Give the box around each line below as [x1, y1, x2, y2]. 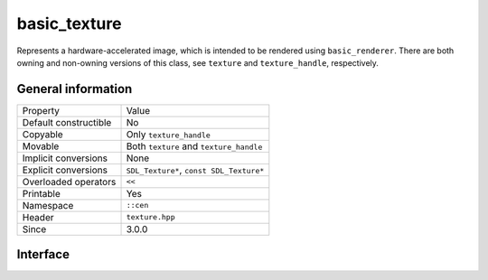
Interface [16, 247, 70, 262]
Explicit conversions [22, 163, 108, 176]
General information [16, 81, 133, 97]
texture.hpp [126, 212, 175, 222]
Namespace [22, 199, 74, 211]
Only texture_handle [126, 127, 211, 140]
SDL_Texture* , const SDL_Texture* [126, 163, 265, 176]
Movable [22, 140, 60, 153]
